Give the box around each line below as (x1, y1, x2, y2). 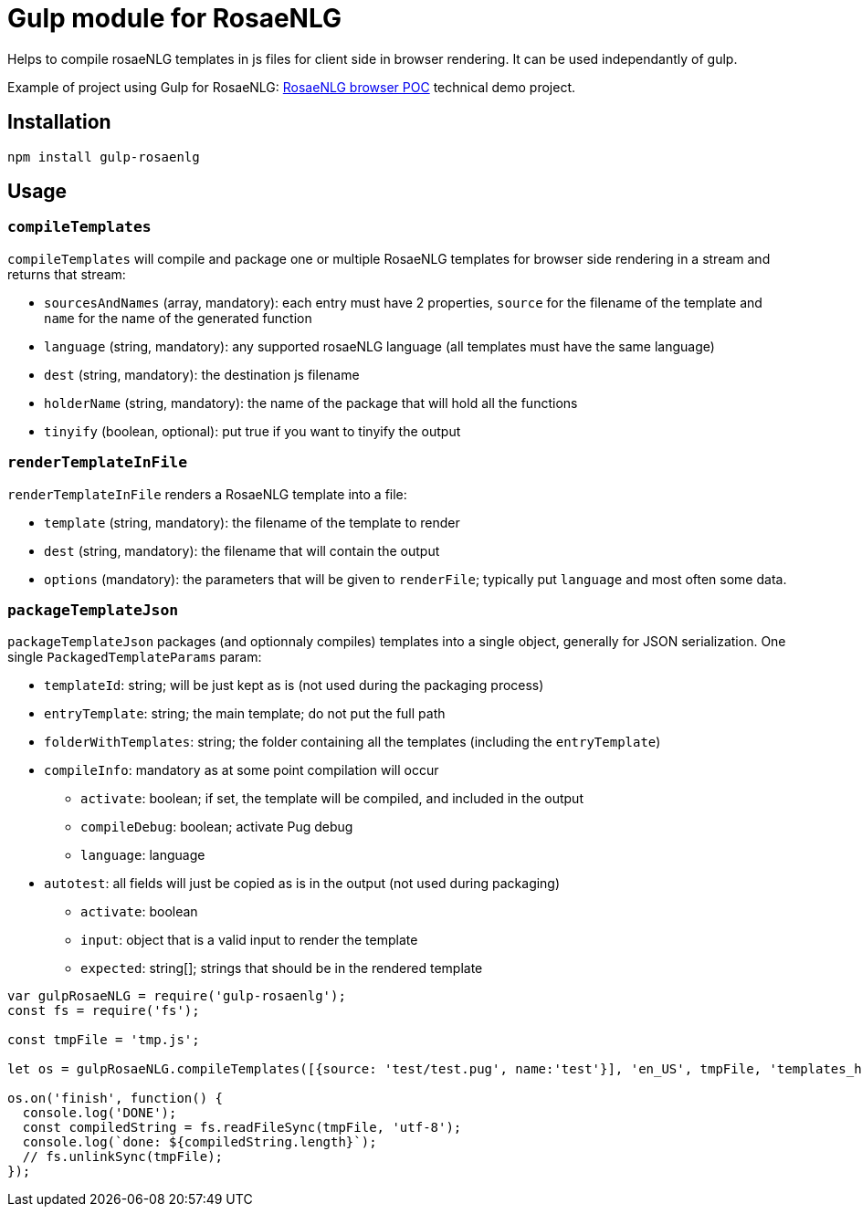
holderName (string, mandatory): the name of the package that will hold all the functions (44, 394, 578, 411)
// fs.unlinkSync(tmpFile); (22, 1149, 224, 1165)
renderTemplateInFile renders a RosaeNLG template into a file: (7, 486, 407, 502)
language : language (80, 847, 205, 863)
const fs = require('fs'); (7, 1003, 200, 1019)
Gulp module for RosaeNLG (7, 3, 342, 34)
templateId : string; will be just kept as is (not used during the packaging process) (44, 677, 544, 694)
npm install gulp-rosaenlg (7, 149, 200, 164)
